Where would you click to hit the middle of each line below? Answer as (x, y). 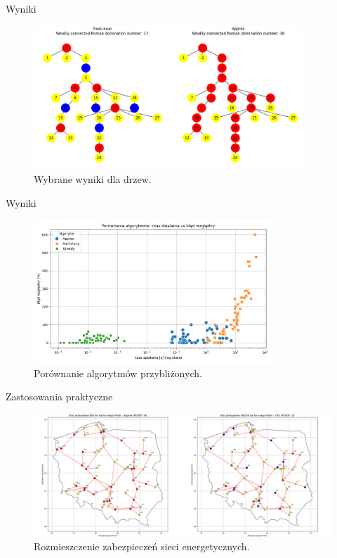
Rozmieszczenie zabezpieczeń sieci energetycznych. (142, 546)
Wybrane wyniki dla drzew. (93, 179)
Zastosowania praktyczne (59, 397)
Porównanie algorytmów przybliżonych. (118, 373)
